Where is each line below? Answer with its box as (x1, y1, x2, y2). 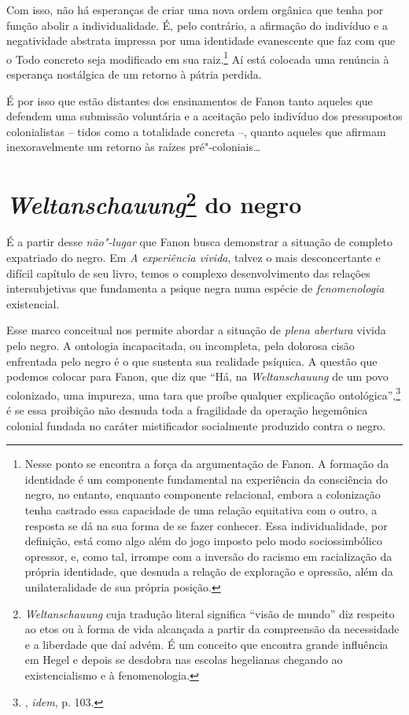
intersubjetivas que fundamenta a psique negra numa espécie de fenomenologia (6, 280, 385, 297)
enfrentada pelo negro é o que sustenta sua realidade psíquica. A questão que (6, 352, 378, 369)
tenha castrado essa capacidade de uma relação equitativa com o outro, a (24, 502, 378, 518)
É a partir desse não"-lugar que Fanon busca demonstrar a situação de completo (6, 234, 392, 250)
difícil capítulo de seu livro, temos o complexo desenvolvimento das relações (6, 264, 370, 281)
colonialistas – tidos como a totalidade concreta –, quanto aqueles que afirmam (6, 123, 386, 139)
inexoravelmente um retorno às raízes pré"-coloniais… (6, 138, 261, 155)
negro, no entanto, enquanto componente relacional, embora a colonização (24, 486, 381, 503)
